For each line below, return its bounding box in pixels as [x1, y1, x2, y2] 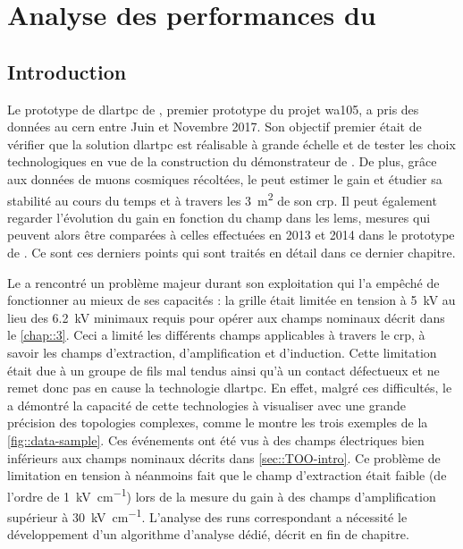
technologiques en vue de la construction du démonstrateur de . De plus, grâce [7, 152, 437, 171]
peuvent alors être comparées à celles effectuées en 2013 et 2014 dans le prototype [7, 225, 455, 244]
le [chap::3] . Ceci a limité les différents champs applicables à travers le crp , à [7, 325, 425, 344]
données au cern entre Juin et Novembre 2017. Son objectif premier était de [7, 117, 422, 136]
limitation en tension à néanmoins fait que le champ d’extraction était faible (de [7, 466, 447, 485]
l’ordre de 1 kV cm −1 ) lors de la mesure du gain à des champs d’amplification [7, 484, 436, 505]
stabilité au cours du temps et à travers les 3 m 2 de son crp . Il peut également [7, 188, 437, 209]
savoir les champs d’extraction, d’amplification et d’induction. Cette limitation [7, 342, 437, 361]
